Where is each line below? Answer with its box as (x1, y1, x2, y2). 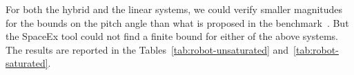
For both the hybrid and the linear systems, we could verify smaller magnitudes (6, 2, 343, 16)
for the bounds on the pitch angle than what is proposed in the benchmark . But (6, 15, 349, 30)
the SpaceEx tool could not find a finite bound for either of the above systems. (6, 29, 338, 43)
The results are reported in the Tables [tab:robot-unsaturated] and (6, 42, 289, 56)
